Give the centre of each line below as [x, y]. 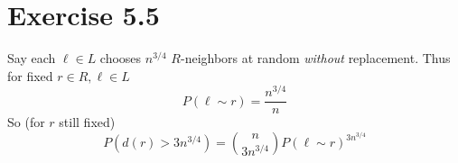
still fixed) [87, 122]
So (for [26, 122]
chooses [121, 58]
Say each [32, 58]
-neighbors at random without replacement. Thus [315, 58]
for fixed [30, 75]
